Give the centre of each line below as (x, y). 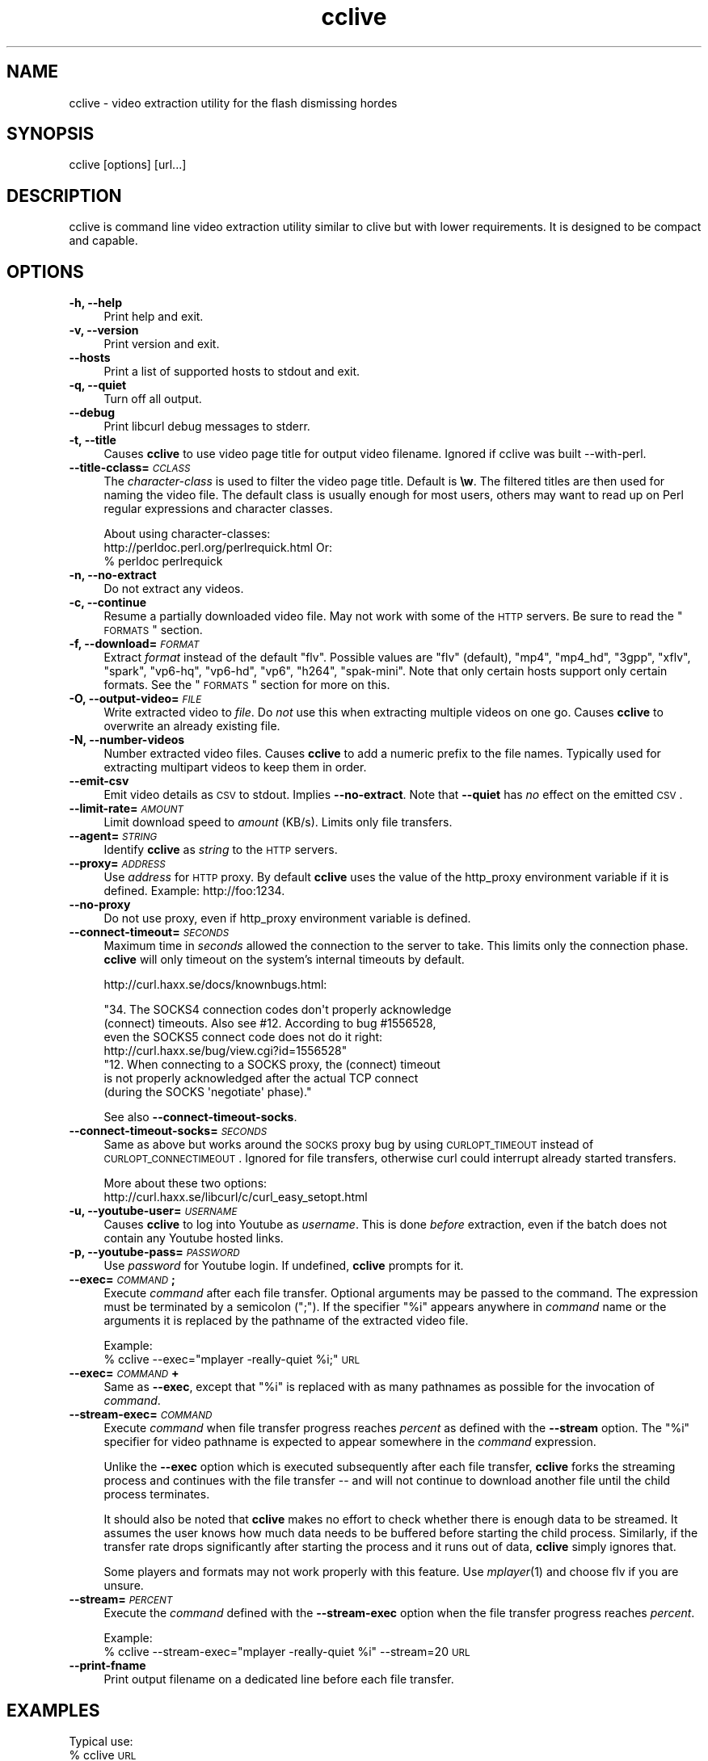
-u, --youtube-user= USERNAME (153, 1211)
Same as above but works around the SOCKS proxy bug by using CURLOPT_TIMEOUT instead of (349, 1145)
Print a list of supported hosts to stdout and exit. (232, 372)
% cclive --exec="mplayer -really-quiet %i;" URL (232, 1360)
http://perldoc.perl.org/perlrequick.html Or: (218, 548)
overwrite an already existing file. (192, 726)
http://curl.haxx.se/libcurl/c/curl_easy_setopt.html (236, 1197)
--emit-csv (99, 781)
